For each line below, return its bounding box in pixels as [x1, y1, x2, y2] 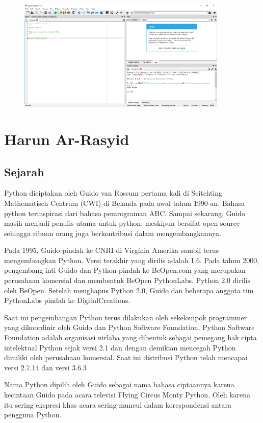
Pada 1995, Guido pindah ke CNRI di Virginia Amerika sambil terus [4, 245, 219, 255]
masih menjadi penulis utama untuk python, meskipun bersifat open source [4, 218, 240, 228]
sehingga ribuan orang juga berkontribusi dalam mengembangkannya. [4, 227, 221, 238]
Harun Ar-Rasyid [4, 128, 129, 149]
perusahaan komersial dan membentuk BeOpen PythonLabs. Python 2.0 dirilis [4, 275, 251, 286]
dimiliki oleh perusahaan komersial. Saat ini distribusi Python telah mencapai [4, 352, 248, 363]
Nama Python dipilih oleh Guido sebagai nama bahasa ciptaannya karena [4, 379, 234, 390]
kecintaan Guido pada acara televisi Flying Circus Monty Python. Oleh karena [4, 389, 251, 400]
